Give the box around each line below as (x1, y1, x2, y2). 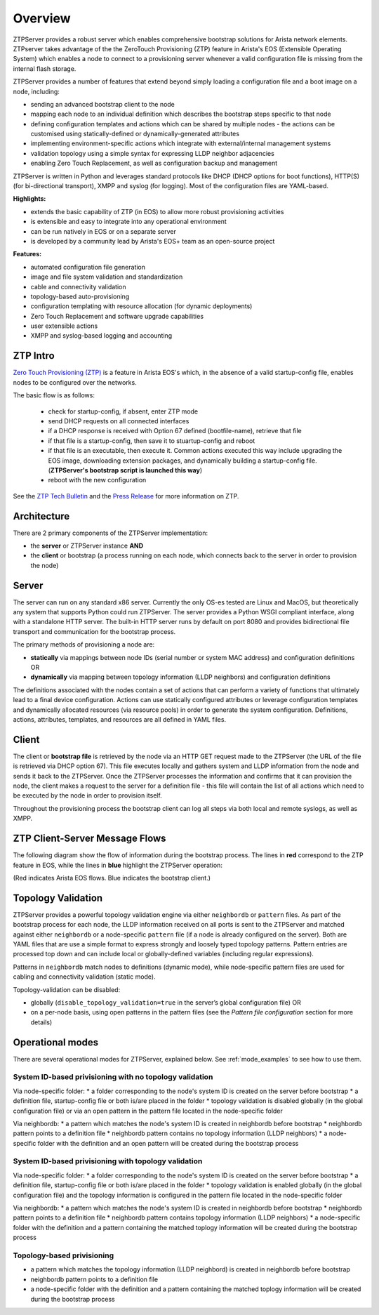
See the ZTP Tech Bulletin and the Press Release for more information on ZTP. (13, 491, 239, 500)
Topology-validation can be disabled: (13, 985, 121, 993)
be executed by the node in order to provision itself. (13, 791, 163, 800)
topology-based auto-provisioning (30, 292, 130, 300)
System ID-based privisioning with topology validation (13, 1156, 203, 1166)
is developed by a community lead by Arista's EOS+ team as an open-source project (30, 237, 275, 245)
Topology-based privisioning (13, 1250, 114, 1260)
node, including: (13, 87, 60, 95)
